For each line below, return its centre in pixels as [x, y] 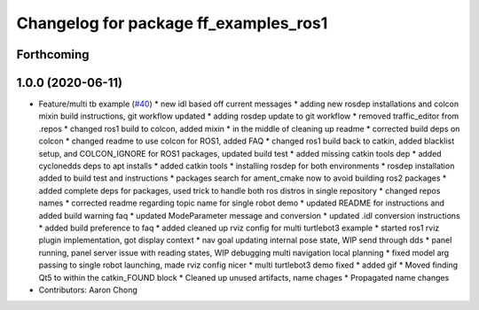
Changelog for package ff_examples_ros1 [172, 23]
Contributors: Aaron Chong [88, 290]
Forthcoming [53, 54]
